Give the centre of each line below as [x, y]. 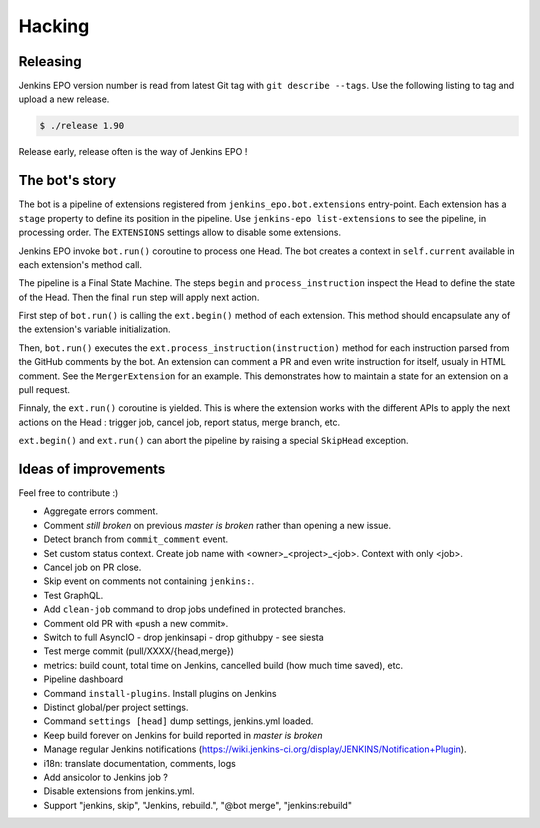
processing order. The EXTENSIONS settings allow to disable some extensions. [180, 232]
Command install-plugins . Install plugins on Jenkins [160, 693]
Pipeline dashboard [83, 679]
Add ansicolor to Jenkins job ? [106, 777]
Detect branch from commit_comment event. [136, 539]
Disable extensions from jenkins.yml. [119, 791]
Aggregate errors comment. [101, 511]
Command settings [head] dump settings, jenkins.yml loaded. [178, 721]
